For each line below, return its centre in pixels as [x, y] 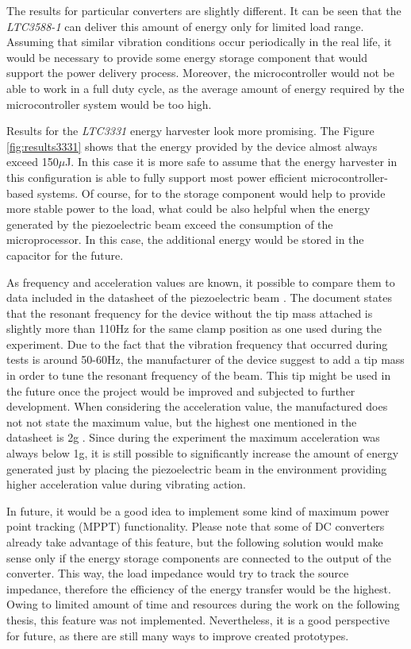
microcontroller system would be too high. [109, 104]
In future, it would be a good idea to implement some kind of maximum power [198, 510]
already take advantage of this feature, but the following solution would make [195, 542]
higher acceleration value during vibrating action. [126, 484]
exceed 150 [33, 162]
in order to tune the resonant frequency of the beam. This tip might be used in [199, 375]
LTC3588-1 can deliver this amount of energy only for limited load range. [185, 26]
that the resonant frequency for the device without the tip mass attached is [190, 313]
